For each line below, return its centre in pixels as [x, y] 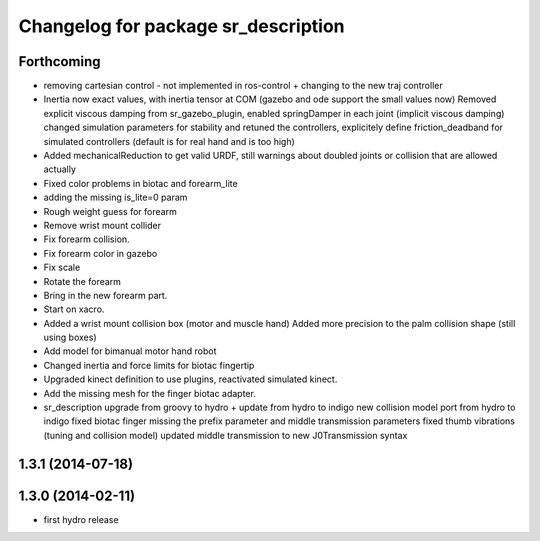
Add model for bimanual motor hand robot [130, 351]
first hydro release [81, 519]
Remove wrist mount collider [102, 225]
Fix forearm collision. [86, 239]
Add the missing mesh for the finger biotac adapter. [150, 393]
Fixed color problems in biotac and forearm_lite [141, 183]
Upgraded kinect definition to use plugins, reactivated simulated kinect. [190, 379]
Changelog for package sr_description [181, 26]
